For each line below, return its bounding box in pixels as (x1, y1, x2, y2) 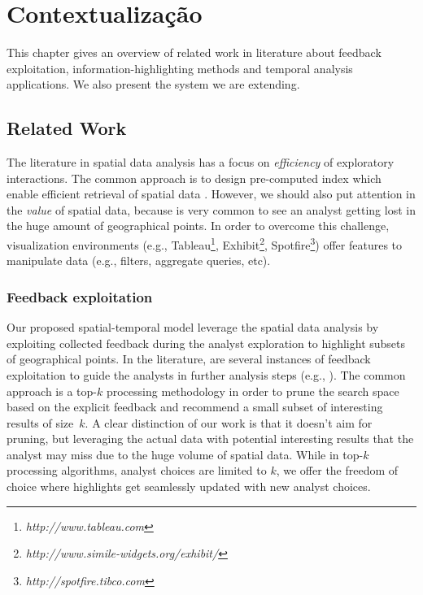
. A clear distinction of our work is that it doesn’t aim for (85, 414, 373, 431)
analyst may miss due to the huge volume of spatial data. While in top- (7, 445, 364, 463)
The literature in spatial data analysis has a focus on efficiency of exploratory (7, 154, 395, 171)
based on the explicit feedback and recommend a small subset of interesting (7, 398, 383, 415)
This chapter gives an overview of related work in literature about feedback (7, 44, 382, 61)
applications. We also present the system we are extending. (7, 76, 300, 93)
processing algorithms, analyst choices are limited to (7, 462, 267, 479)
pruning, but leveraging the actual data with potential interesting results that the (7, 430, 414, 447)
